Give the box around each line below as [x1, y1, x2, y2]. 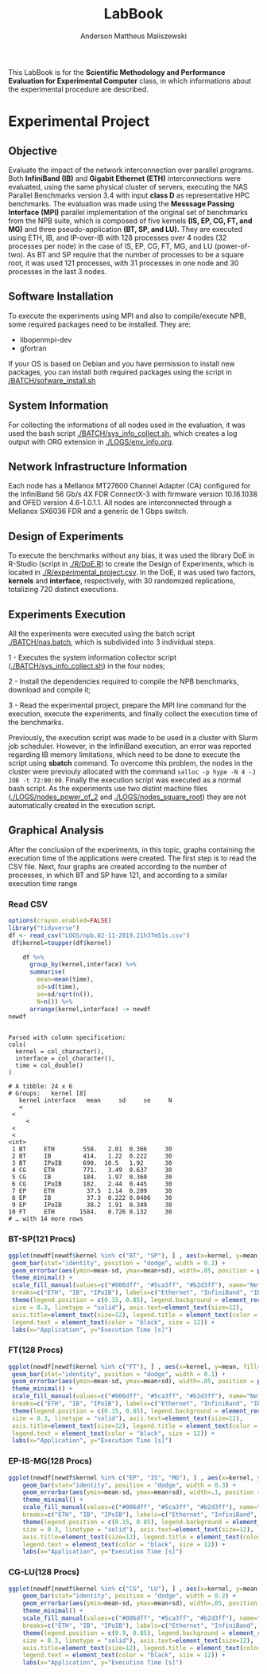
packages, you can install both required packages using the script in [8, 367, 232, 377]
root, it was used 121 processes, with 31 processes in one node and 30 [8, 258, 239, 268]
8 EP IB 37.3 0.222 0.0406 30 [11, 1194, 172, 1202]
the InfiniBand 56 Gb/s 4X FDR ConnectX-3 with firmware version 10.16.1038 [8, 489, 258, 499]
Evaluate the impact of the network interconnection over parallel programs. [8, 165, 254, 174]
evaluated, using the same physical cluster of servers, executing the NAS [8, 182, 248, 191]
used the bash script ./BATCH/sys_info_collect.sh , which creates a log [8, 428, 238, 438]
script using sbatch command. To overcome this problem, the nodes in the [8, 759, 253, 767]
